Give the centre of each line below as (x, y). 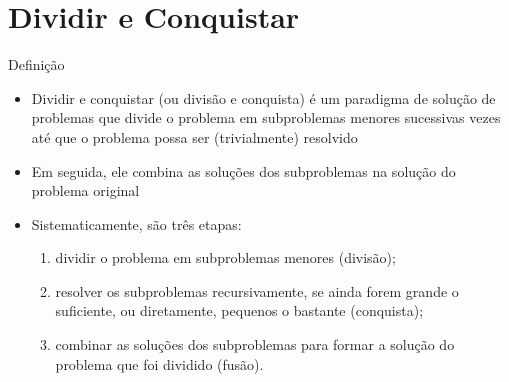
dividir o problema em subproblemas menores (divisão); (225, 257)
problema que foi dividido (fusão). (159, 363)
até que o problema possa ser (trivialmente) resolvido (194, 136)
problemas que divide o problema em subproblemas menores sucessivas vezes (266, 117)
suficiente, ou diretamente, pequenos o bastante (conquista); (239, 310)
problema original (85, 190)
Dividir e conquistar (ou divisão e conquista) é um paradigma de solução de (263, 97)
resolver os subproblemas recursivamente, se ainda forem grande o (257, 290)
